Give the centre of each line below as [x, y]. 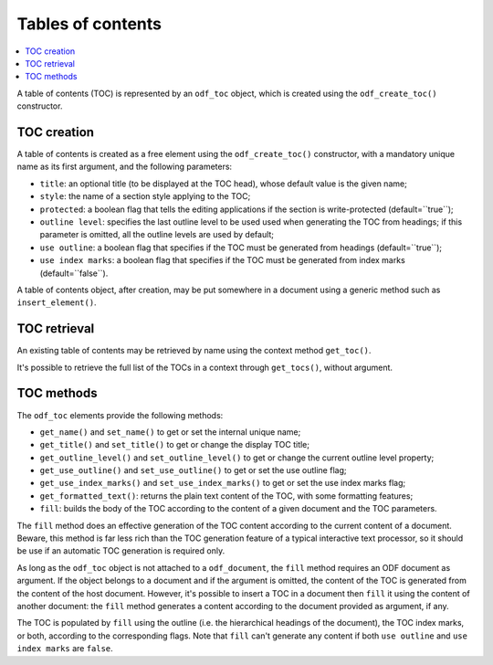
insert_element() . [57, 302]
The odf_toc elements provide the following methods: [120, 415]
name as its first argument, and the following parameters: [125, 167]
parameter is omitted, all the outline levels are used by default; [157, 235]
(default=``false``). [74, 273]
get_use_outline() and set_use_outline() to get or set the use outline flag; [193, 470]
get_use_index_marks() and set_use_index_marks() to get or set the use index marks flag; [223, 483]
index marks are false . [65, 649]
